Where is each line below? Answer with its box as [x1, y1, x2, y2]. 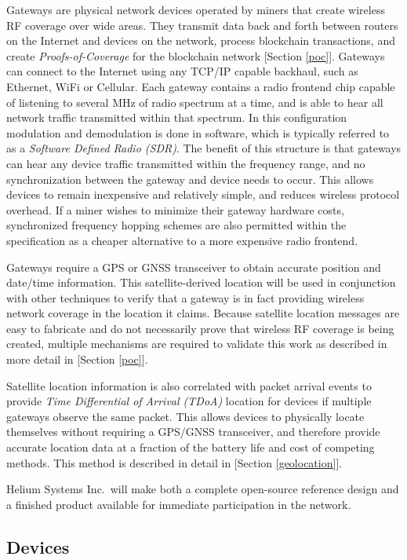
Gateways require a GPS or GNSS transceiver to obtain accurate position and [6, 258, 381, 275]
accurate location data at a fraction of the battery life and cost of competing [6, 439, 375, 456]
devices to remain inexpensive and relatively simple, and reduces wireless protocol [6, 186, 400, 203]
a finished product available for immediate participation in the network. [6, 496, 351, 512]
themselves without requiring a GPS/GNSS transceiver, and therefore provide [6, 423, 380, 440]
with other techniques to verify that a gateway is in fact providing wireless [6, 289, 365, 306]
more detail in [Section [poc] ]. [6, 351, 148, 368]
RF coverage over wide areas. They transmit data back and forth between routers [6, 16, 398, 33]
